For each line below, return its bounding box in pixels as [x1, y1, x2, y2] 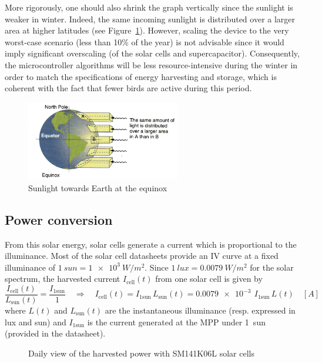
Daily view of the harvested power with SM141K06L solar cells [28, 347, 254, 359]
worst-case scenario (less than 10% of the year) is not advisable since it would [5, 35, 284, 48]
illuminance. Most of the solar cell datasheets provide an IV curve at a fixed [5, 249, 279, 262]
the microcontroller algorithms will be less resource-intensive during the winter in [5, 58, 298, 71]
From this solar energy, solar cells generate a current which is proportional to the [5, 238, 297, 250]
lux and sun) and [5, 315, 66, 328]
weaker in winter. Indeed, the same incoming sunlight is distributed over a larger [5, 12, 296, 25]
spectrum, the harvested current [5, 272, 120, 285]
